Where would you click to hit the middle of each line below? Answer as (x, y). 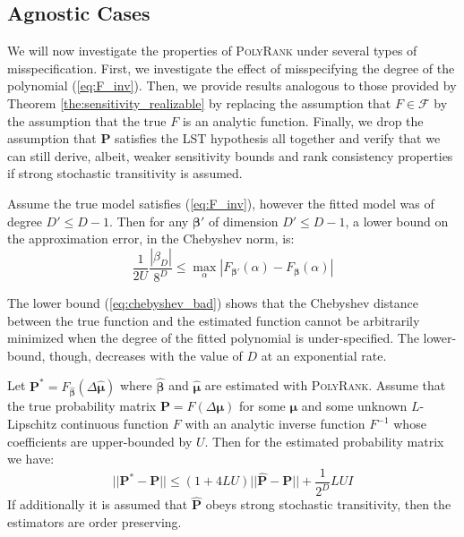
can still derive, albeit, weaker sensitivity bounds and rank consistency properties (230, 155)
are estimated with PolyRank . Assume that (325, 385)
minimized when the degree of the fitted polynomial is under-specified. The (213, 338)
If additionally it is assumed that (98, 504)
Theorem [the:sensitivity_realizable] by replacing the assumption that (199, 102)
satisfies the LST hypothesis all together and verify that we (278, 138)
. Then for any (149, 221)
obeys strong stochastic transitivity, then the (328, 504)
